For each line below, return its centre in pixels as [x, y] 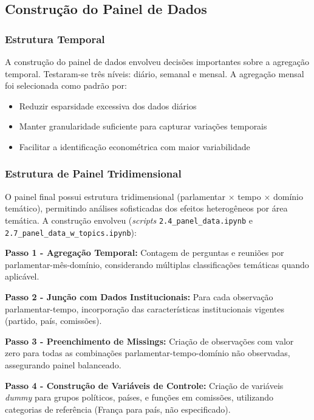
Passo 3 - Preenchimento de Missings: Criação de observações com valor [149, 341]
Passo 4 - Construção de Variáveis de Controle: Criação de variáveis [144, 385]
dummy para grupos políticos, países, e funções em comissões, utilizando [139, 397]
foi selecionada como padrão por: [66, 85]
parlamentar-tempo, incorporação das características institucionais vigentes [145, 308]
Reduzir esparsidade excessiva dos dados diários [108, 105]
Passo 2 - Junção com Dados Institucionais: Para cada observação [139, 297]
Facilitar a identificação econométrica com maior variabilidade [135, 146]
